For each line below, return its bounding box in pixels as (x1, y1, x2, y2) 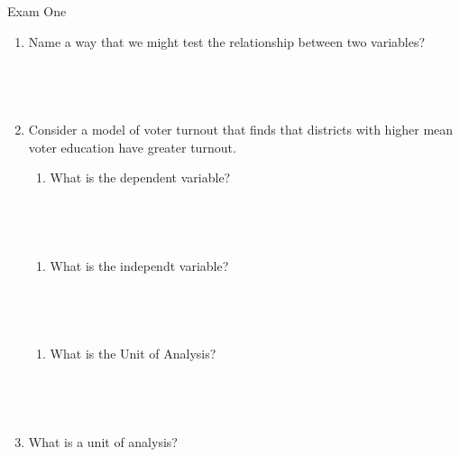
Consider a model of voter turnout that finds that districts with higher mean (28, 120, 454, 139)
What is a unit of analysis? (28, 433, 178, 452)
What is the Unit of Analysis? (50, 344, 216, 363)
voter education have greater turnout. (28, 137, 236, 156)
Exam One (7, 2, 67, 20)
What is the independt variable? (50, 256, 229, 275)
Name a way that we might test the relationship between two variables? (28, 32, 426, 51)
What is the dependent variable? (50, 168, 231, 187)
